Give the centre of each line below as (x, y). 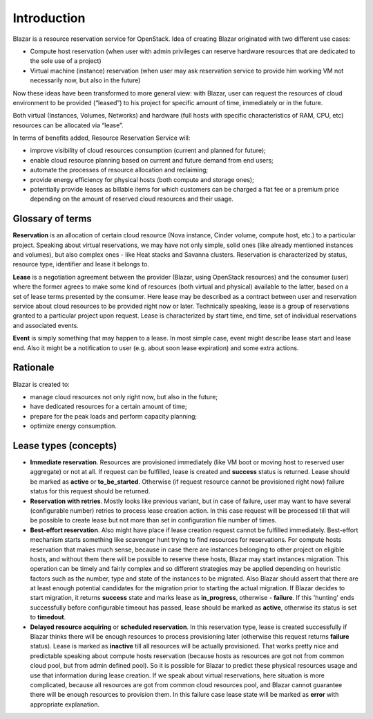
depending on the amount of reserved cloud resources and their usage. (132, 199)
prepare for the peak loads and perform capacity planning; (114, 416)
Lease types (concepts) (65, 445)
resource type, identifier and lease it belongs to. (81, 264)
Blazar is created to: (41, 384)
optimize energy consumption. (74, 426)
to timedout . (48, 617)
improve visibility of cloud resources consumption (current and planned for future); (148, 151)
